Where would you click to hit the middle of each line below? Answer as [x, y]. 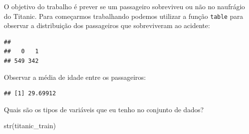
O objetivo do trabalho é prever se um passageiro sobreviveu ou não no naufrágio [124, 6]
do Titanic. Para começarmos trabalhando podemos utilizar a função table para [124, 16]
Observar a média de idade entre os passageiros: [75, 77]
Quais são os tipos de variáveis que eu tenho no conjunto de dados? [104, 109]
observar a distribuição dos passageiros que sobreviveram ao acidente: [107, 25]
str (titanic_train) [30, 126]
